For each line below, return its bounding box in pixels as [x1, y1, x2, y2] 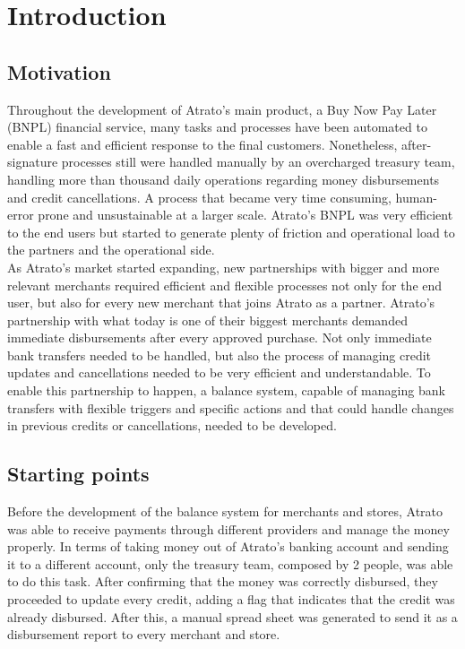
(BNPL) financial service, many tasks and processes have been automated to [7, 117, 427, 136]
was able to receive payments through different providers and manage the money [7, 519, 450, 538]
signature [7, 152, 58, 171]
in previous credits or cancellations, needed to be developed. [7, 416, 337, 435]
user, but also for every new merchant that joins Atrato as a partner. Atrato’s [7, 293, 435, 312]
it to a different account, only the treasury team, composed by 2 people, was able [7, 554, 453, 573]
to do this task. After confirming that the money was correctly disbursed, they [7, 572, 438, 591]
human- [395, 187, 437, 206]
